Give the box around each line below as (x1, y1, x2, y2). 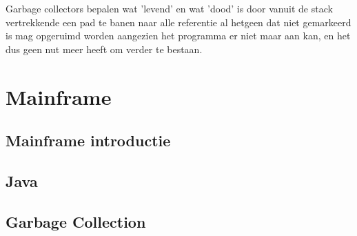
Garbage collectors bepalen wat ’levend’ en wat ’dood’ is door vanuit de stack (6, 1, 333, 15)
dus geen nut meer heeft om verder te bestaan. (6, 41, 203, 56)
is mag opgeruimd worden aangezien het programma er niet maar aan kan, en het (6, 28, 351, 43)
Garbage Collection (6, 210, 146, 232)
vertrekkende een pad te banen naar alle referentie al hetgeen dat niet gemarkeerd (6, 14, 351, 29)
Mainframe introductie (6, 130, 171, 151)
